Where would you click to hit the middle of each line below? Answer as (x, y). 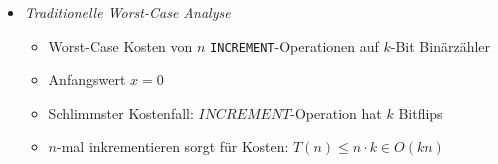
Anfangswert (87, 79)
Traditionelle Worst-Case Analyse (127, 12)
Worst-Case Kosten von (120, 45)
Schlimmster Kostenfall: (121, 112)
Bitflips (420, 112)
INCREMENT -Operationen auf (294, 45)
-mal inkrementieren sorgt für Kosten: (173, 146)
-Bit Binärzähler (440, 45)
